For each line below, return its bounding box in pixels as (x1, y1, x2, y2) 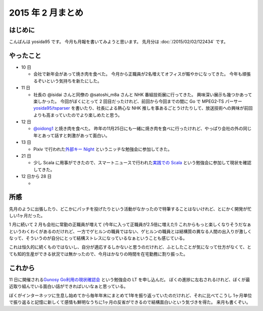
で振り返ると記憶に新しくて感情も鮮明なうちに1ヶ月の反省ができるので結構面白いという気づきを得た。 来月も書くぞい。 (9, 299, 251, 305)
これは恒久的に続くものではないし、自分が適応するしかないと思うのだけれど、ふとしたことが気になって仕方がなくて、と (9, 244, 252, 250)
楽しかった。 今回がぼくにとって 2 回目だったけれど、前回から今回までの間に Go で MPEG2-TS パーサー (33, 98, 243, 104)
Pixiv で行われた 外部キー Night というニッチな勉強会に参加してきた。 (33, 146, 172, 152)
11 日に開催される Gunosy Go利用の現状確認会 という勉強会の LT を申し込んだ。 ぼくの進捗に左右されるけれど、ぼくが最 (9, 276, 250, 282)
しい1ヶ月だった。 (9, 213, 45, 218)
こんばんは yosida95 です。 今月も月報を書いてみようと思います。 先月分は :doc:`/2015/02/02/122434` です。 (9, 39, 228, 45)
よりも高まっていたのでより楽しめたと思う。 (33, 112, 123, 118)
